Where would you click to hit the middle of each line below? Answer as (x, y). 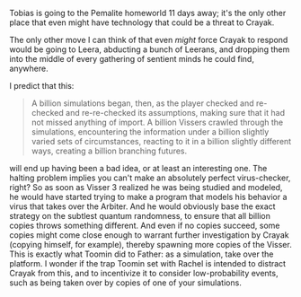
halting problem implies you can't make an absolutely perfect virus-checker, (150, 178)
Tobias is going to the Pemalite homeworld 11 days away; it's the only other (148, 13)
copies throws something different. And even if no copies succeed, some (145, 225)
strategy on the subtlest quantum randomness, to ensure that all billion (140, 216)
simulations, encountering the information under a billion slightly (150, 132)
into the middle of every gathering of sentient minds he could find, (132, 59)
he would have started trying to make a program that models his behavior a (148, 197)
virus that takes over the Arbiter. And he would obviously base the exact (142, 206)
